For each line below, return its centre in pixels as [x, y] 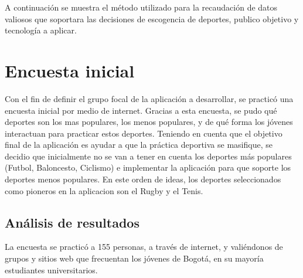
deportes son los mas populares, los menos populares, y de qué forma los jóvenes [149, 122]
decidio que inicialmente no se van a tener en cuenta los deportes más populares [148, 156]
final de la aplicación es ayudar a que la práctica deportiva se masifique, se [139, 145]
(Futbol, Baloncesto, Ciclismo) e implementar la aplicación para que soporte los [148, 167]
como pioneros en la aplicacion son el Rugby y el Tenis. [104, 190]
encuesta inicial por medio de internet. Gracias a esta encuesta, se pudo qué [141, 110]
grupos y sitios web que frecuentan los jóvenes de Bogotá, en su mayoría [134, 258]
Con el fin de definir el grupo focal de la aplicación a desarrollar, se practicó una [149, 98]
